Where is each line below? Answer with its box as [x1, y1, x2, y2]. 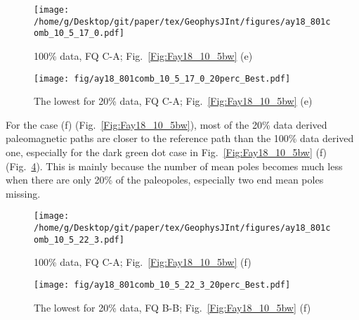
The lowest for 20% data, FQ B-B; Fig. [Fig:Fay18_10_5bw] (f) [34, 300, 311, 314]
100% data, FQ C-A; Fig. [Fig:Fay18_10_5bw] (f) [34, 255, 252, 269]
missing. [6, 186, 41, 200]
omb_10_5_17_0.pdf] [34, 28, 124, 39]
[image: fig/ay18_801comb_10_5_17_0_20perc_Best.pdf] [34, 73, 291, 84]
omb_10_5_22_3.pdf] [34, 234, 124, 245]
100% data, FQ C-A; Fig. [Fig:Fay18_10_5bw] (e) [34, 48, 253, 63]
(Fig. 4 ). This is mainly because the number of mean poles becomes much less [6, 158, 343, 173]
